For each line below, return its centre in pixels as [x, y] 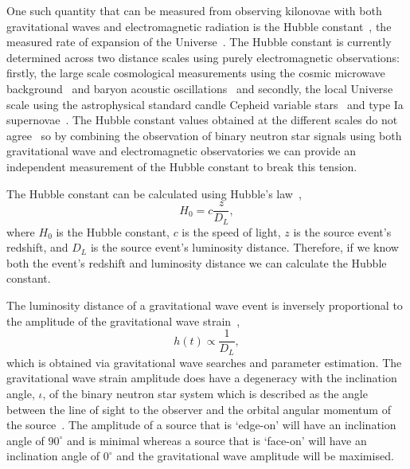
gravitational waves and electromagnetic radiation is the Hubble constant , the [199, 26]
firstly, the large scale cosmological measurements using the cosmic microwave [196, 73]
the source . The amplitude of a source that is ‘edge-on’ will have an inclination [201, 425]
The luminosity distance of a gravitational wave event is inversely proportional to [205, 305]
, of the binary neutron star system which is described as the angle [205, 393]
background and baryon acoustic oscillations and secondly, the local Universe [200, 88]
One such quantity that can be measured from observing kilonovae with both [194, 10]
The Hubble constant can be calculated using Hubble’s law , [154, 193]
